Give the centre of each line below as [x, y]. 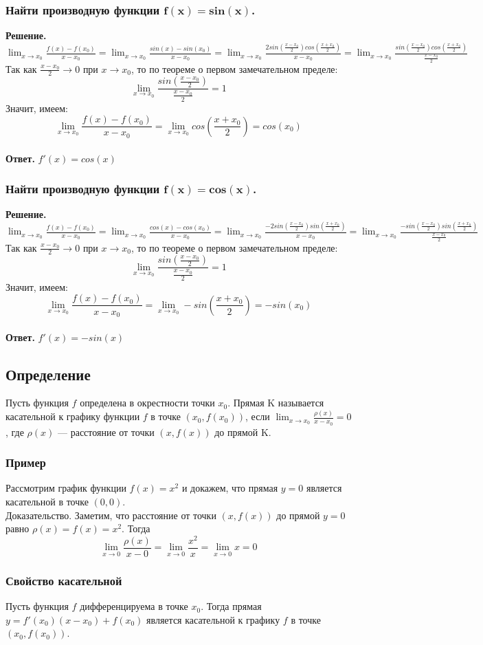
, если [258, 416]
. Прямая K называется [276, 403]
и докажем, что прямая [230, 488]
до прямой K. [243, 431]
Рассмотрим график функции [66, 488]
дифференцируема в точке [134, 606]
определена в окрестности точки [147, 403]
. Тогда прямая [231, 606]
